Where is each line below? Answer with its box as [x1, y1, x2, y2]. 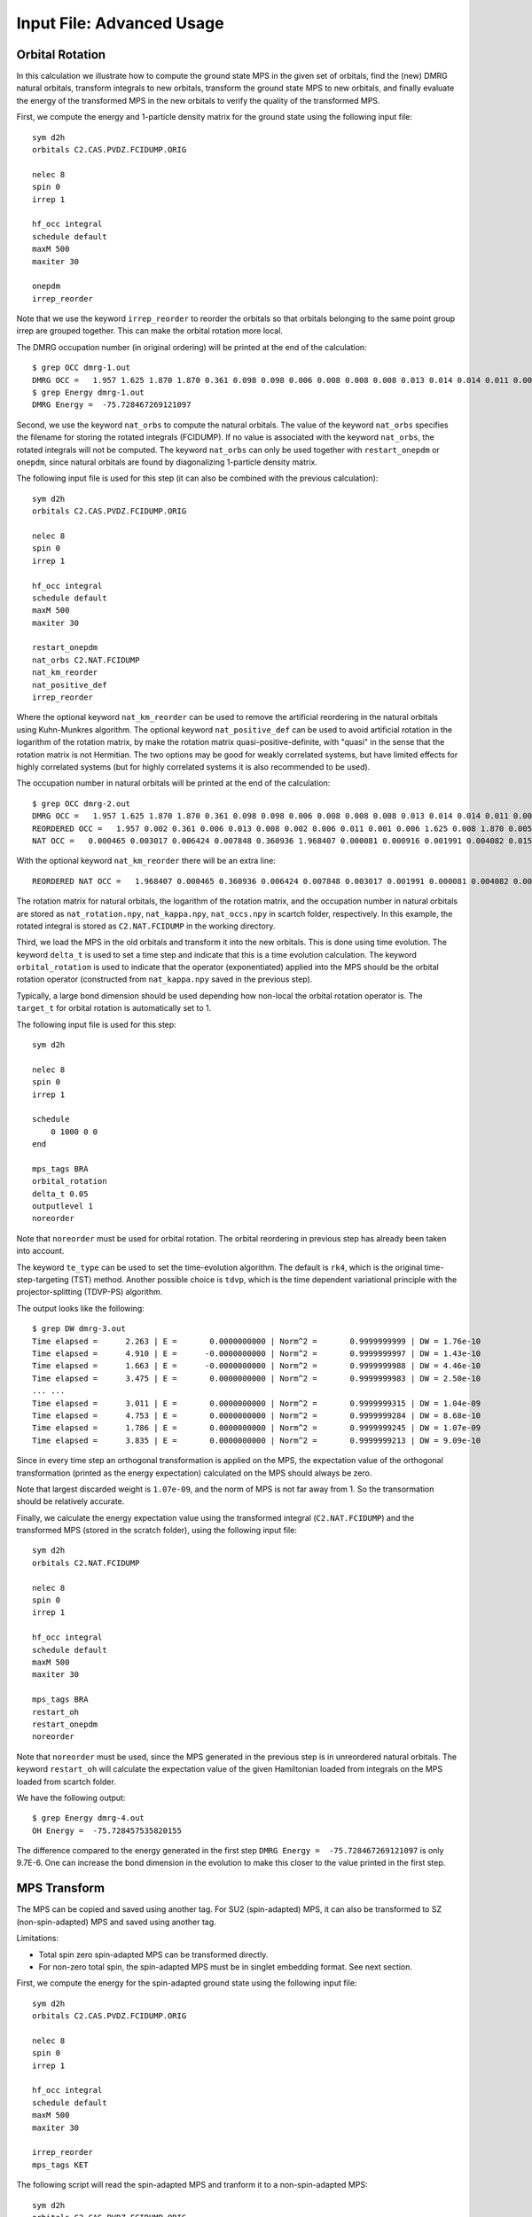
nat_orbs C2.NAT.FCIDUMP [32, 654, 140, 665]
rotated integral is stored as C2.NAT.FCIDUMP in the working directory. [16, 920, 276, 931]
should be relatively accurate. [16, 1496, 125, 1507]
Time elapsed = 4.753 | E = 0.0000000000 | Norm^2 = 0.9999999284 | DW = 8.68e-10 [32, 1410, 481, 1421]
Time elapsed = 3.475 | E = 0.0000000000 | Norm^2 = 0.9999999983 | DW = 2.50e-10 [32, 1373, 481, 1383]
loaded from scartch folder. [16, 1776, 117, 1787]
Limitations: [16, 1933, 59, 1944]
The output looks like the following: [16, 1303, 145, 1313]
